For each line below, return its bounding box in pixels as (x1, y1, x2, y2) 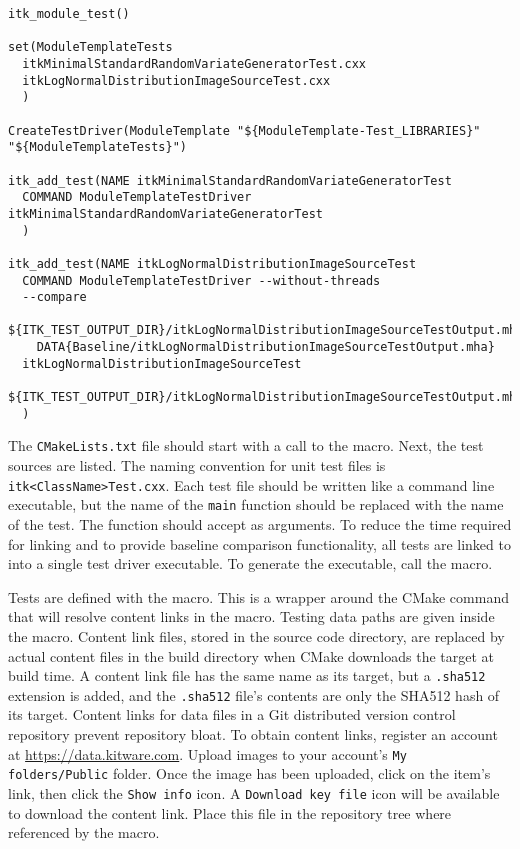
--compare (22, 290, 87, 305)
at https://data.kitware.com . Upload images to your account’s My (8, 743, 407, 764)
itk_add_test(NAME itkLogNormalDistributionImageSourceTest (8, 256, 417, 271)
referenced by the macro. (8, 822, 160, 843)
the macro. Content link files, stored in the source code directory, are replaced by (8, 625, 505, 646)
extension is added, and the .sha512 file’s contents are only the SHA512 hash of (8, 684, 500, 705)
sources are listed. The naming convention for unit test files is (8, 455, 386, 476)
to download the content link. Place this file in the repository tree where (8, 802, 452, 823)
